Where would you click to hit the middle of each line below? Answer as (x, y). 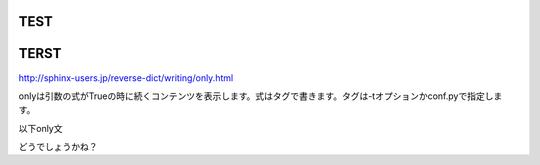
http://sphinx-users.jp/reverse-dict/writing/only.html (126, 77)
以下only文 (40, 128)
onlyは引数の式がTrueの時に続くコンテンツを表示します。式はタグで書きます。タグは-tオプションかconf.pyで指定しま (260, 96)
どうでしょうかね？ (58, 147)
